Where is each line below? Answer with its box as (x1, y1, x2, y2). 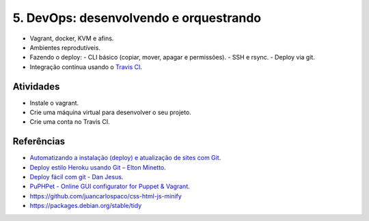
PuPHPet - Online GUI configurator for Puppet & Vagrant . (29, 182, 191, 191)
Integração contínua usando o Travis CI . (29, 62, 143, 71)
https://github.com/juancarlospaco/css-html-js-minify (29, 192, 182, 200)
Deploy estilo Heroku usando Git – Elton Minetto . (29, 163, 167, 171)
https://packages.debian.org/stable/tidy (29, 202, 142, 210)
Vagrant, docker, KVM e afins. (29, 34, 114, 42)
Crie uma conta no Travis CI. (29, 118, 110, 126)
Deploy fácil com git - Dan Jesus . (29, 173, 124, 181)
